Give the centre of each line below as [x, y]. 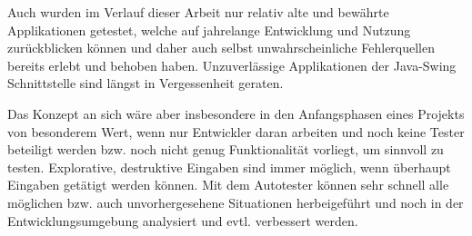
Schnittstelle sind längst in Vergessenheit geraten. [146, 83]
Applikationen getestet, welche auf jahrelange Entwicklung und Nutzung [209, 29]
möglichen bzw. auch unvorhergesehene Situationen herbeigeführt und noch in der [236, 202]
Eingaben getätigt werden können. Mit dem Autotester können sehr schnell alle [228, 185]
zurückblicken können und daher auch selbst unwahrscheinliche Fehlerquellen [221, 48]
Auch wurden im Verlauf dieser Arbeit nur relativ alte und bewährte [198, 12]
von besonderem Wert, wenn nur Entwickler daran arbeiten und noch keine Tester [236, 131]
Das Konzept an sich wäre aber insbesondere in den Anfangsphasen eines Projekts [236, 113]
